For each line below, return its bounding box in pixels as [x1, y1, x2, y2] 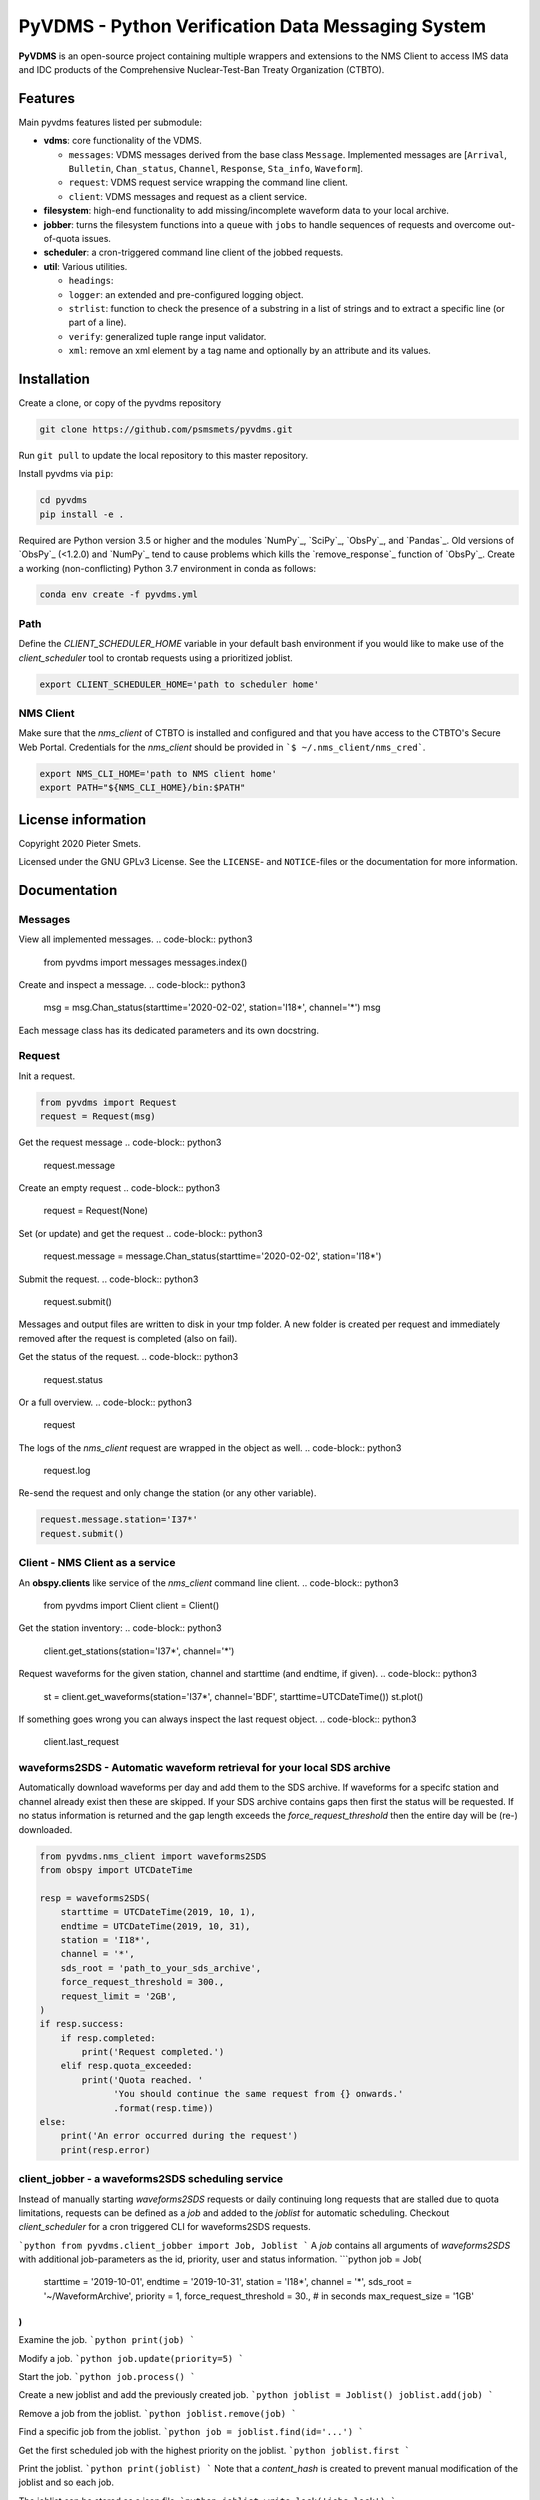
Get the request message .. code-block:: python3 [18, 1136, 222, 1149]
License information [18, 811, 147, 828]
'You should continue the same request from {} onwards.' [113, 2088, 404, 2100]
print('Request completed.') [81, 2046, 225, 2058]
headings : [68, 275, 114, 287]
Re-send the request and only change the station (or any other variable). [18, 1487, 317, 1499]
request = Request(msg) [39, 1111, 157, 1122]
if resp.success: [39, 2018, 125, 2030]
